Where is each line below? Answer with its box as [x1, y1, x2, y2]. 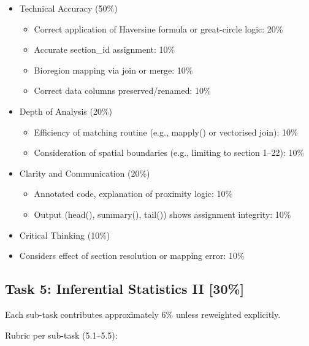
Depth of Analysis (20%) [19, 104, 113, 117]
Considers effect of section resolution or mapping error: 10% [19, 249, 245, 262]
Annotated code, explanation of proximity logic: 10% [34, 187, 233, 200]
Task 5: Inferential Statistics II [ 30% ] [5, 279, 245, 298]
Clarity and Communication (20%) [19, 166, 150, 179]
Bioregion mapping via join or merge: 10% [34, 63, 193, 76]
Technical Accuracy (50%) [19, 2, 118, 14]
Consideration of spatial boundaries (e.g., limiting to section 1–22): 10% [34, 146, 305, 159]
